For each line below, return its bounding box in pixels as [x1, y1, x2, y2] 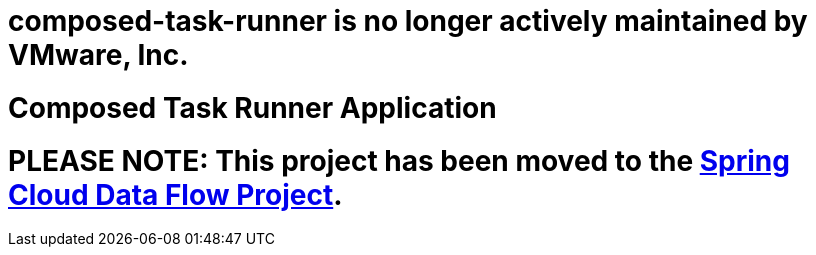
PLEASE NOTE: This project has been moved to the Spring [8, 143, 790, 178]
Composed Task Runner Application [8, 90, 497, 125]
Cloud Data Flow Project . [8, 177, 343, 212]
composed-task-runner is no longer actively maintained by [8, 4, 808, 38]
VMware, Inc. [8, 38, 189, 72]
